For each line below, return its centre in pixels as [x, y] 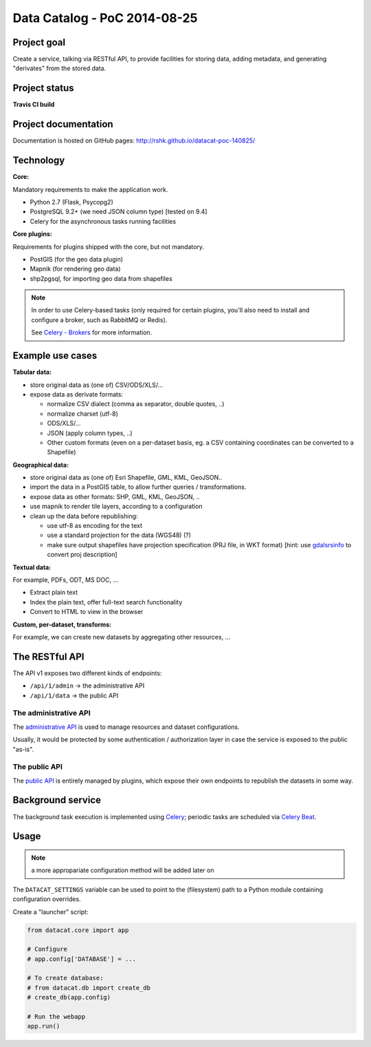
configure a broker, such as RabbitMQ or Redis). [99, 319]
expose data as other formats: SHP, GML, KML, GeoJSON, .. [115, 496]
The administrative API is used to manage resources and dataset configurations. [126, 727]
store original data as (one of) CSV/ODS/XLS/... [97, 385]
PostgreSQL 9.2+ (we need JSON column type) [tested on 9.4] [119, 212]
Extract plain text [54, 593]
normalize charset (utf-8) [82, 414]
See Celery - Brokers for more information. [92, 332]
